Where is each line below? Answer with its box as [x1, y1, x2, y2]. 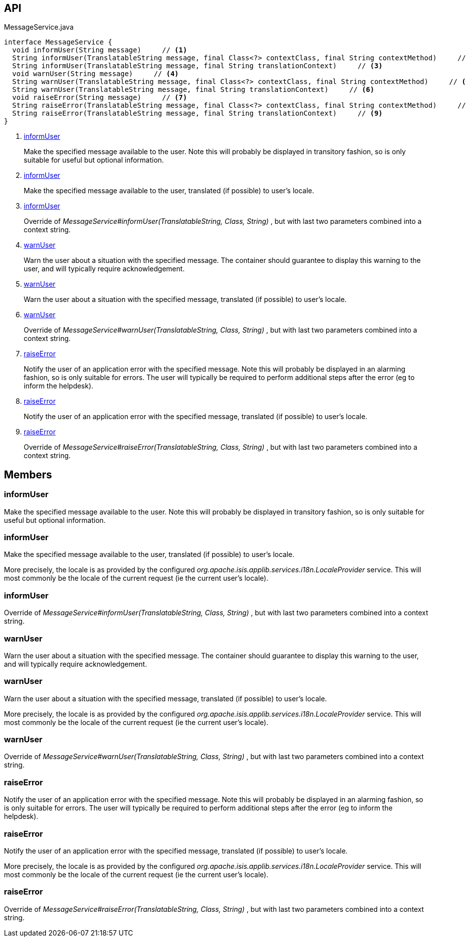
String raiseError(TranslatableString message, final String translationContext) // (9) [12, 109, 383, 118]
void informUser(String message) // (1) [12, 46, 187, 54]
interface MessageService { [4, 38, 113, 46]
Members [4, 468, 52, 481]
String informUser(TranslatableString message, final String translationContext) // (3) [12, 62, 383, 70]
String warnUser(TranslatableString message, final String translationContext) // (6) [12, 86, 375, 94]
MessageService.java [4, 23, 74, 32]
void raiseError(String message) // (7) [12, 93, 187, 102]
